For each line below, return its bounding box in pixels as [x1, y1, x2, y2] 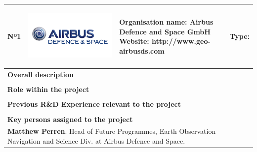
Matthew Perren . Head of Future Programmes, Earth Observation [7, 126, 216, 136]
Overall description [7, 69, 74, 80]
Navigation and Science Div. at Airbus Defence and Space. [7, 135, 185, 146]
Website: [119, 36, 149, 46]
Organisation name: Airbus [119, 17, 214, 27]
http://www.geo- [152, 36, 211, 46]
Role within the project [7, 84, 89, 94]
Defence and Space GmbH [119, 26, 211, 36]
